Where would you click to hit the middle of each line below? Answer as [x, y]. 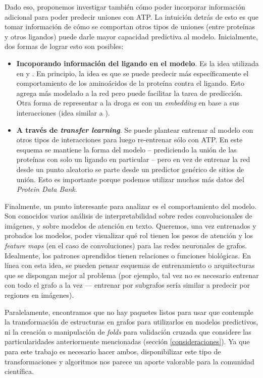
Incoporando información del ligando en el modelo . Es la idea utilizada [138, 63]
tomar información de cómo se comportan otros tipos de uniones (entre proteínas [130, 26]
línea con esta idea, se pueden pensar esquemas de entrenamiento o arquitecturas [130, 265]
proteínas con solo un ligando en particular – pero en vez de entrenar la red [133, 159]
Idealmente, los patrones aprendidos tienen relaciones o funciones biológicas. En [128, 255]
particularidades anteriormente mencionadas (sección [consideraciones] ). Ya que [127, 341]
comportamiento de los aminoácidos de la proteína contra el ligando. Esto [130, 83]
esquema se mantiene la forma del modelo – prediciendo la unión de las [126, 149]
